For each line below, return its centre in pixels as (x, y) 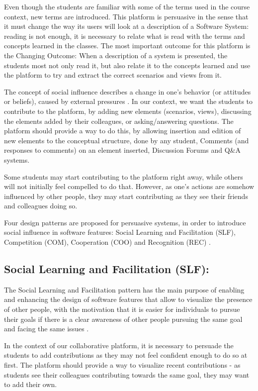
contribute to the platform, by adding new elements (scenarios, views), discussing (128, 111)
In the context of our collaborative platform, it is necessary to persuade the (119, 345)
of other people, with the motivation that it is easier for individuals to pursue (122, 309)
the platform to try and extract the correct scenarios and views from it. (113, 75)
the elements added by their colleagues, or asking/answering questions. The (119, 121)
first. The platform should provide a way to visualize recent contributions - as (122, 365)
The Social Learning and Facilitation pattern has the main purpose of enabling (124, 289)
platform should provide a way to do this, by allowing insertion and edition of (123, 131)
